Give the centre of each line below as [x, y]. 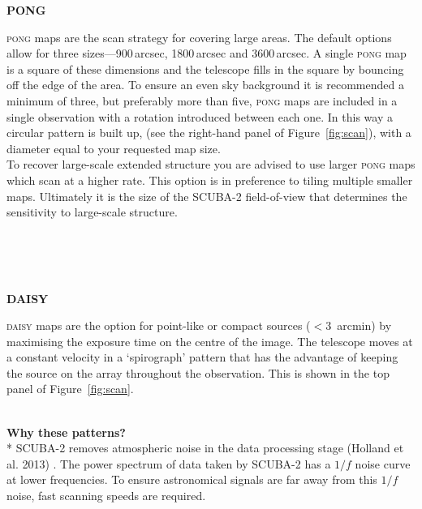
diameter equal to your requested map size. [114, 148]
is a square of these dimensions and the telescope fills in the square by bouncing [205, 68]
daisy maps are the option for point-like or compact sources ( [159, 325]
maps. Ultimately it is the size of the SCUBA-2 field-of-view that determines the [207, 196]
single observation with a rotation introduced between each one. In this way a [200, 116]
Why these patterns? [66, 432]
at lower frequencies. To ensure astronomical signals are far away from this [192, 479]
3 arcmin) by [359, 325]
